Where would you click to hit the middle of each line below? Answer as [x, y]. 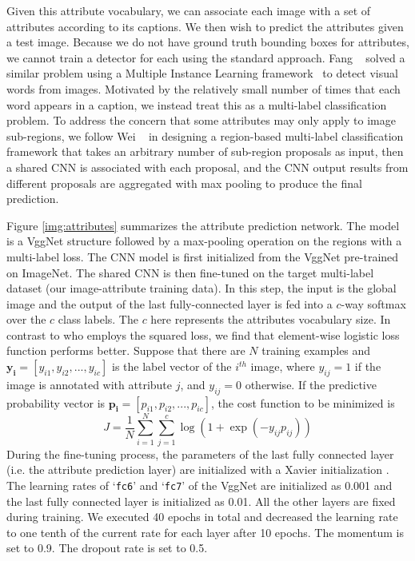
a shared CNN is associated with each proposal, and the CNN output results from [207, 167]
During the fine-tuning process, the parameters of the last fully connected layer [200, 454]
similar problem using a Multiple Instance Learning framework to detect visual [202, 73]
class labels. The [98, 319]
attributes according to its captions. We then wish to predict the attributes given [205, 26]
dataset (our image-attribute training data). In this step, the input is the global [202, 288]
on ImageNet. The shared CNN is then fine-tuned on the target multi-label [190, 272]
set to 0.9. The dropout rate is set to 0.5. [107, 548]
